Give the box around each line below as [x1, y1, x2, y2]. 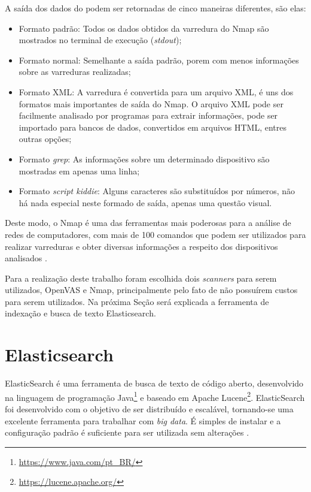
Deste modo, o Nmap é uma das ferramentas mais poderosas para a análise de [5, 216, 291, 229]
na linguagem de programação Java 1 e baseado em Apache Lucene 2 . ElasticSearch [5, 389, 305, 403]
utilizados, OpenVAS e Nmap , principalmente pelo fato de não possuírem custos [5, 283, 298, 296]
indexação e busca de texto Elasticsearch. [5, 307, 156, 319]
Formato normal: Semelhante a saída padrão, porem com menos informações [19, 53, 299, 66]
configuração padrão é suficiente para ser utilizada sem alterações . [5, 426, 249, 439]
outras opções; [19, 132, 72, 145]
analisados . [5, 252, 47, 264]
